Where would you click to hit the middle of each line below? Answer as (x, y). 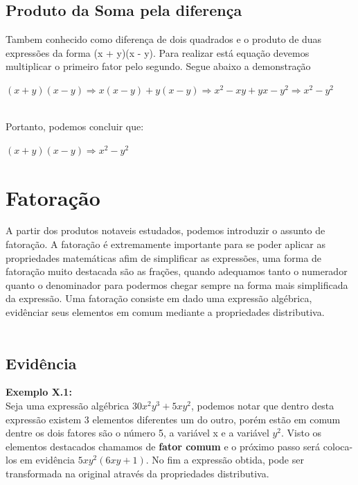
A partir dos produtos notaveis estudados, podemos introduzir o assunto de (165, 230)
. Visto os (302, 433)
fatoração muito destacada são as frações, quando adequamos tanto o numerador (177, 271)
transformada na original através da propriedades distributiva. (137, 473)
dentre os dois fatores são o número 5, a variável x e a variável (137, 433)
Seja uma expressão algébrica (68, 406)
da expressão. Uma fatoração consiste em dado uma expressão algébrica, (159, 298)
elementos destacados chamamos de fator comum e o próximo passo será (163, 446)
